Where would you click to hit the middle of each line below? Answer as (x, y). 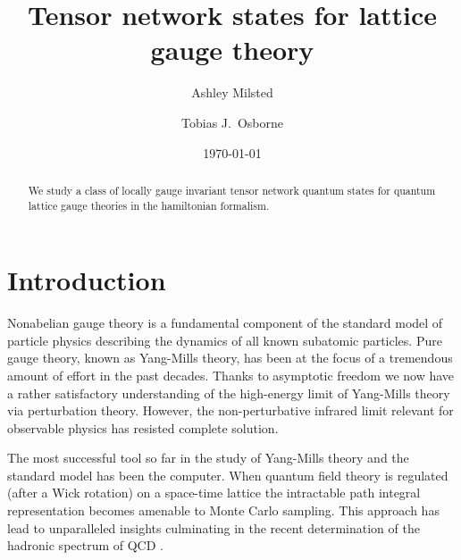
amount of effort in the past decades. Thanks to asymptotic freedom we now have (231, 375)
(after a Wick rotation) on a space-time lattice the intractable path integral (214, 493)
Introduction (87, 280)
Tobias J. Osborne (232, 122)
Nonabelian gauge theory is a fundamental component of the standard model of (225, 323)
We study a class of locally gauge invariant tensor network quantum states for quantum (232, 190)
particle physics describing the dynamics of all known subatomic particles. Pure (225, 340)
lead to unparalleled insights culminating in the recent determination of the (214, 527)
